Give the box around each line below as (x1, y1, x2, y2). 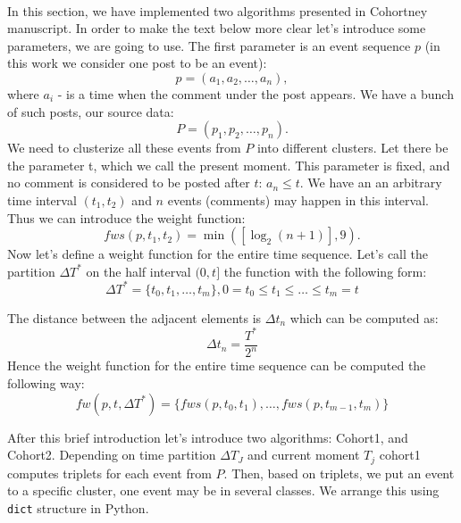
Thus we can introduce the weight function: (7, 208, 246, 227)
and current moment (247, 445, 360, 464)
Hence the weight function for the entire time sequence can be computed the (7, 356, 426, 375)
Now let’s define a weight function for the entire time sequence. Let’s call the (7, 245, 429, 263)
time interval (7, 190, 77, 209)
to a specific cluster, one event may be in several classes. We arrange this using (7, 481, 440, 500)
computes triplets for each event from (7, 463, 212, 482)
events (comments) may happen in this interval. (167, 190, 429, 209)
